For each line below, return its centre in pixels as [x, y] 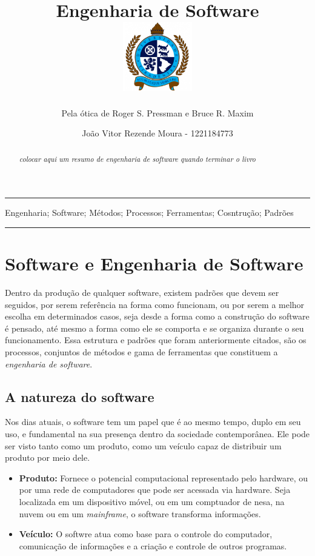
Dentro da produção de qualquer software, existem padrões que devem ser [142, 293]
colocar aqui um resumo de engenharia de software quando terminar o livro [137, 159]
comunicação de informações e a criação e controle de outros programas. [153, 545]
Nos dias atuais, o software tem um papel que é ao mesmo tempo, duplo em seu [153, 422]
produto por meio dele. [48, 457]
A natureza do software [80, 396]
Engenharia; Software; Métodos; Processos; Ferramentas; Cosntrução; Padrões [149, 213]
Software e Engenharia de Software [154, 263]
